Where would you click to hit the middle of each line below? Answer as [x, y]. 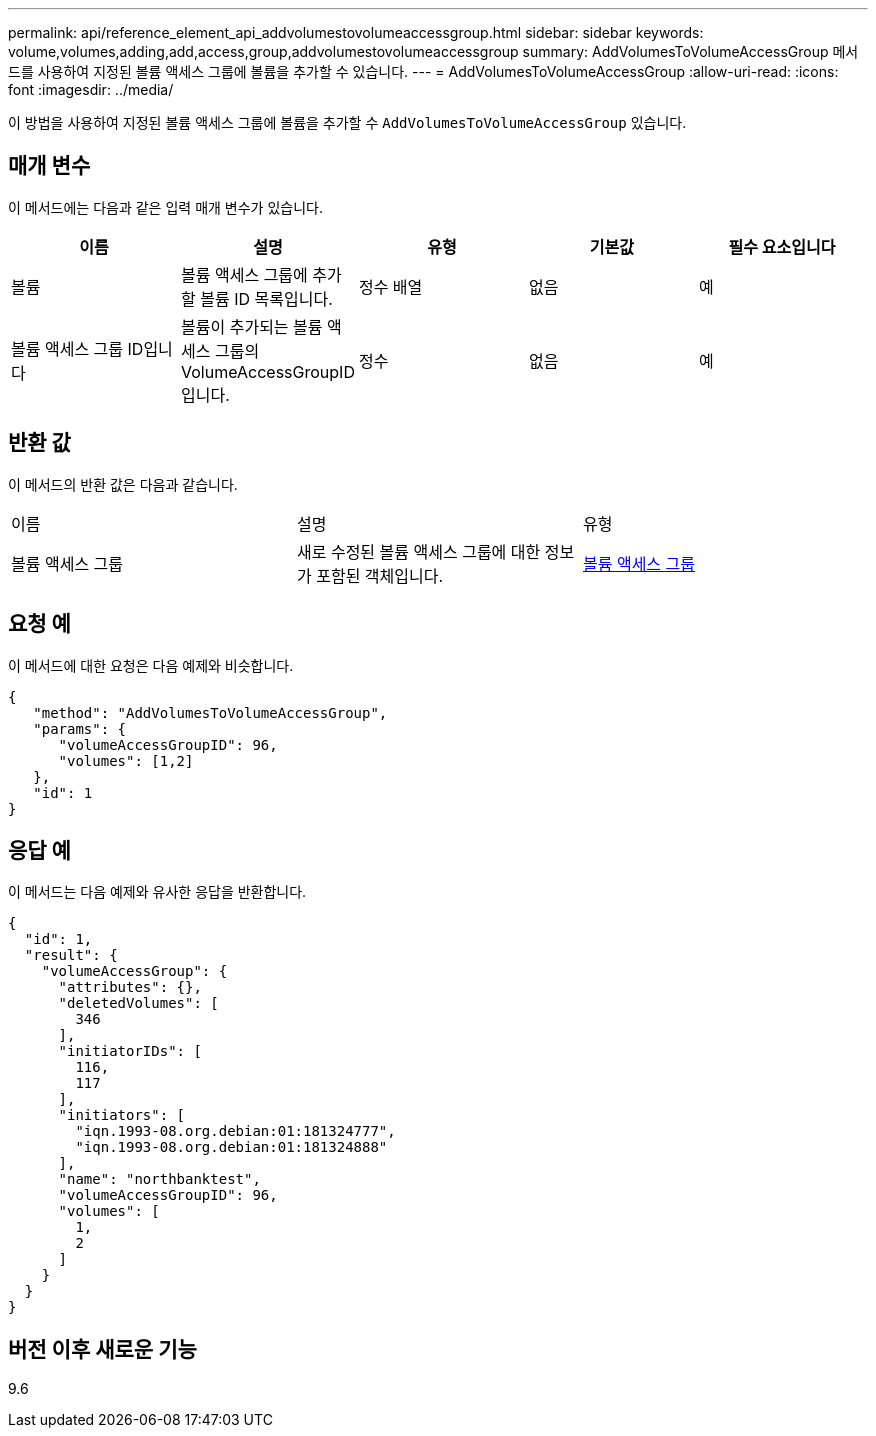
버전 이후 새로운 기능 [102, 1349]
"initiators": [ [122, 1115]
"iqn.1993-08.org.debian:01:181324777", [235, 1131]
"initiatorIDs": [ [130, 1051]
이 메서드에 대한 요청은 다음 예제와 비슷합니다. [151, 665]
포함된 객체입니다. [380, 575]
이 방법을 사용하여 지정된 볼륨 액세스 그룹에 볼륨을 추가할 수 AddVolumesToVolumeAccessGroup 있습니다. [347, 122]
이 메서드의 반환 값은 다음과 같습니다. [123, 484]
